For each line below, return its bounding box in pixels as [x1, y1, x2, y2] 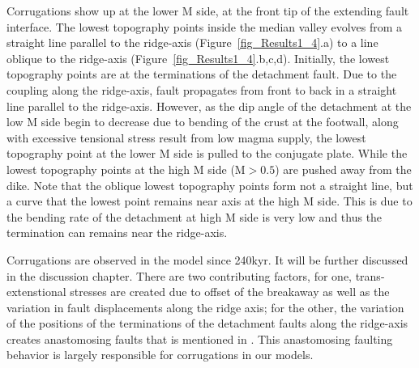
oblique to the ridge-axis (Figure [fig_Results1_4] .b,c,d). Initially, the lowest [6, 49, 390, 66]
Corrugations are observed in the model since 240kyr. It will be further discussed [6, 251, 408, 268]
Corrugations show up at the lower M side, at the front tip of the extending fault [6, 2, 409, 19]
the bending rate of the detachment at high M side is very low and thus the [6, 208, 383, 225]
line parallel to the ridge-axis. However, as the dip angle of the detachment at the [6, 97, 412, 114]
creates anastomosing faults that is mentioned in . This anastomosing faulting [6, 330, 393, 347]
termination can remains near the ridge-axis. [6, 224, 228, 241]
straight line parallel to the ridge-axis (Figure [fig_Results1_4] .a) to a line [6, 34, 378, 51]
